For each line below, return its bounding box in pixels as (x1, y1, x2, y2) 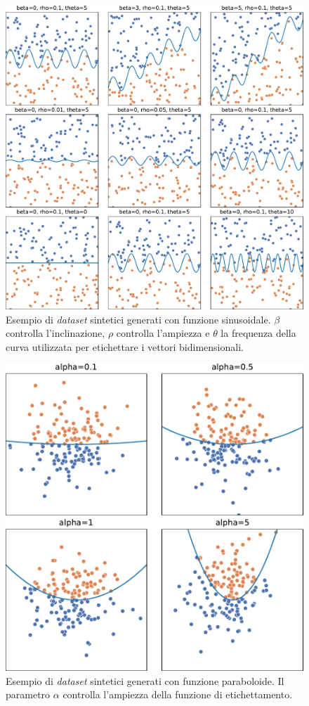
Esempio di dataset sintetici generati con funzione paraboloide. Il (6, 673, 284, 688)
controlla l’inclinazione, (6, 326, 105, 340)
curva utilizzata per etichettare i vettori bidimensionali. (6, 339, 244, 354)
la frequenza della (221, 326, 296, 340)
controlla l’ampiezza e (116, 326, 210, 340)
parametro (6, 687, 51, 702)
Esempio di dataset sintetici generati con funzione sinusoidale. (6, 312, 271, 326)
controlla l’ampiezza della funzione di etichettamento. (63, 687, 293, 702)
